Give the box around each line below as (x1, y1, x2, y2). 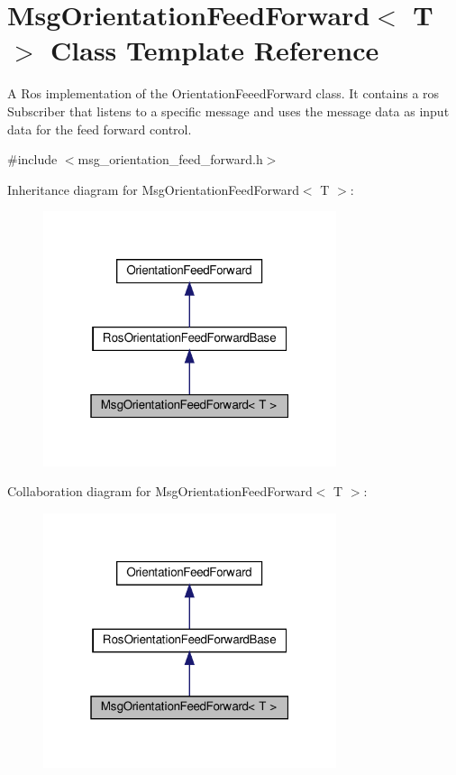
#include (7, 150, 58, 169)
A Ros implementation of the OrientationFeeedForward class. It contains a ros (7, 84, 440, 103)
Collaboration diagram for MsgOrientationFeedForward (7, 482, 313, 501)
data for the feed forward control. (7, 119, 192, 138)
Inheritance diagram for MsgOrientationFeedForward (7, 180, 299, 198)
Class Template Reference (50, 32, 379, 69)
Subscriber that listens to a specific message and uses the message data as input (7, 101, 450, 120)
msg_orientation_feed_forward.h (78, 150, 263, 169)
